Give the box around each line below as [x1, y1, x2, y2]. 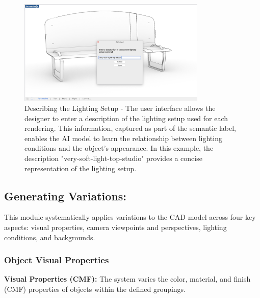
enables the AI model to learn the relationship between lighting [24, 132, 222, 143]
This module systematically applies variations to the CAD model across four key [4, 212, 256, 222]
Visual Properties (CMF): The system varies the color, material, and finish [4, 273, 251, 284]
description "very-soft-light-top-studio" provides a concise [24, 153, 202, 164]
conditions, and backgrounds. [4, 232, 95, 242]
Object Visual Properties [4, 254, 109, 266]
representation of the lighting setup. [24, 163, 137, 173]
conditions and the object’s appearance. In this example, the [24, 143, 214, 153]
